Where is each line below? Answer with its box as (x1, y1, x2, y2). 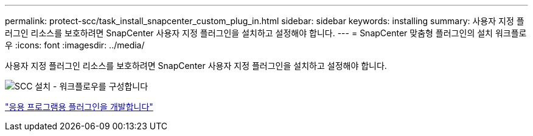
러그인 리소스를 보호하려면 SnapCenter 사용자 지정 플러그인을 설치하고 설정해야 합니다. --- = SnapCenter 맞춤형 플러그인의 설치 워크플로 (5, 28, 527, 38)
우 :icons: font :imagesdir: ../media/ (5, 40, 145, 50)
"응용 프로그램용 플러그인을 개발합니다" (5, 102, 153, 112)
